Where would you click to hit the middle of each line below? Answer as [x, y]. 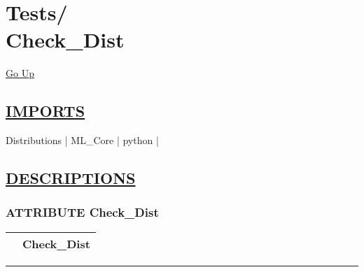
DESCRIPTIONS [71, 178]
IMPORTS [45, 111]
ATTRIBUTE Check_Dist [82, 212]
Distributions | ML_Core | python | [82, 140]
